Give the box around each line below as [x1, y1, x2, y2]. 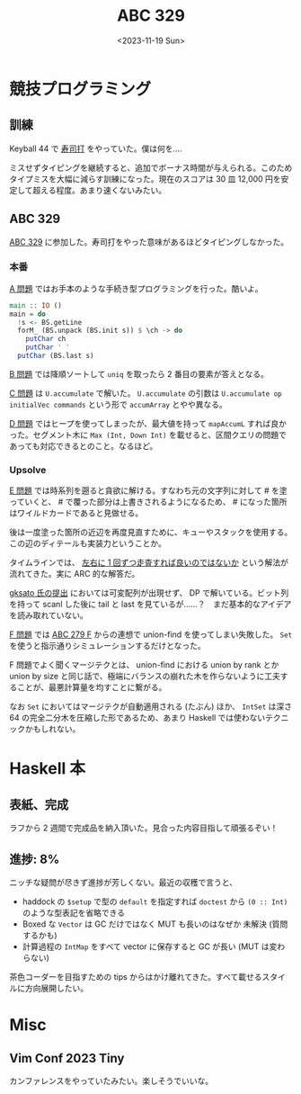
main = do [9, 309, 47, 318]
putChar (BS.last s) [17, 352, 94, 361]
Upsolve [9, 463, 47, 476]
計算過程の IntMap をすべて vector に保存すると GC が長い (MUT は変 [22, 941, 278, 952]
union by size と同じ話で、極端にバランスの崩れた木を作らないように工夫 [9, 671, 280, 682]
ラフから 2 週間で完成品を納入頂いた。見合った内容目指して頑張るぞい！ [9, 822, 279, 833]
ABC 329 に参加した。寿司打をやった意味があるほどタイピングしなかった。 [9, 236, 289, 247]
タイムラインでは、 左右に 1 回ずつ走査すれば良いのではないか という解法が [9, 557, 289, 568]
